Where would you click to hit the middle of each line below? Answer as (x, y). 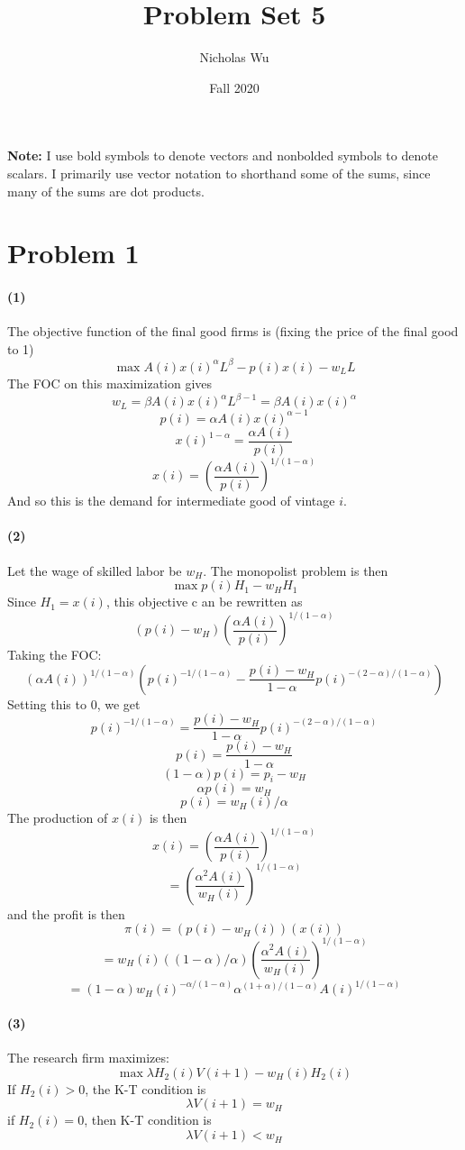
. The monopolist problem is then (296, 570)
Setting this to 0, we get (74, 703)
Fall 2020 (234, 87)
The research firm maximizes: (88, 1058)
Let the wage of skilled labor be (95, 570)
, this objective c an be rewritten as (204, 602)
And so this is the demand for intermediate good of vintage (171, 501)
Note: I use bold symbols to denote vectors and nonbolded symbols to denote (223, 155)
